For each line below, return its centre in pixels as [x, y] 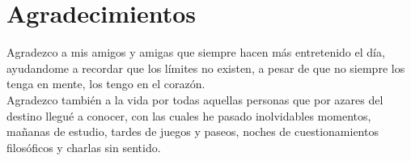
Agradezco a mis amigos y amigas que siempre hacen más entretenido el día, [196, 52]
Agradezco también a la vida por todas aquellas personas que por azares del [195, 99]
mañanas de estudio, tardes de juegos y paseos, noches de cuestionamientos [193, 131]
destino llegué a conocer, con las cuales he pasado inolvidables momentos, [189, 115]
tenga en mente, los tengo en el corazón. [106, 84]
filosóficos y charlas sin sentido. [84, 147]
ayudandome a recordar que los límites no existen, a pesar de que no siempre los [206, 68]
